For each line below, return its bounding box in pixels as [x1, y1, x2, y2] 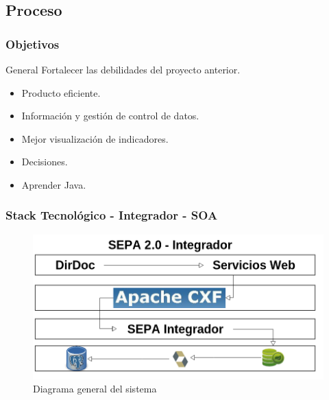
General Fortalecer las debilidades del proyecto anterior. [5, 62, 241, 76]
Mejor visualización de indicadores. [21, 131, 169, 145]
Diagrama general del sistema [33, 381, 157, 396]
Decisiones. [21, 154, 68, 169]
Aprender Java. [21, 177, 86, 191]
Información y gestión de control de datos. [21, 108, 199, 123]
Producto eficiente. [21, 85, 101, 99]
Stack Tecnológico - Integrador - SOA [5, 207, 218, 224]
